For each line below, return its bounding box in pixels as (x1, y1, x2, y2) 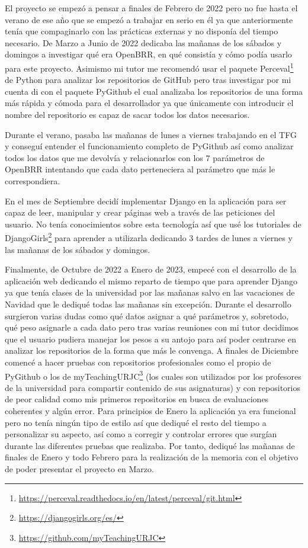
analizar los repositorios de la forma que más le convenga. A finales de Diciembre (5, 344, 299, 357)
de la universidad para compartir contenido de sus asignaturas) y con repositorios (5, 381, 300, 393)
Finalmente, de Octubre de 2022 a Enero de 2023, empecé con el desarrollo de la (5, 263, 297, 275)
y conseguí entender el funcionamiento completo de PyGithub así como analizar (5, 140, 294, 152)
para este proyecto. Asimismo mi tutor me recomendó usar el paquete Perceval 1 (5, 60, 294, 74)
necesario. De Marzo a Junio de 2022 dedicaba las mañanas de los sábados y (5, 36, 282, 49)
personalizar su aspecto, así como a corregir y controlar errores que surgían (5, 428, 277, 440)
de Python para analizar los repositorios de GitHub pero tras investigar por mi (5, 73, 291, 86)
